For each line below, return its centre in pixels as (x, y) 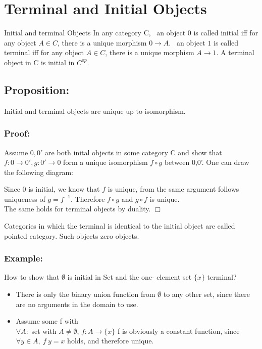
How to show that (32, 277)
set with (44, 331)
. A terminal (235, 52)
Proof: (17, 133)
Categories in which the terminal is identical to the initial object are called (120, 226)
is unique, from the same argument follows (173, 189)
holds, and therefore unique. (111, 341)
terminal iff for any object (44, 52)
